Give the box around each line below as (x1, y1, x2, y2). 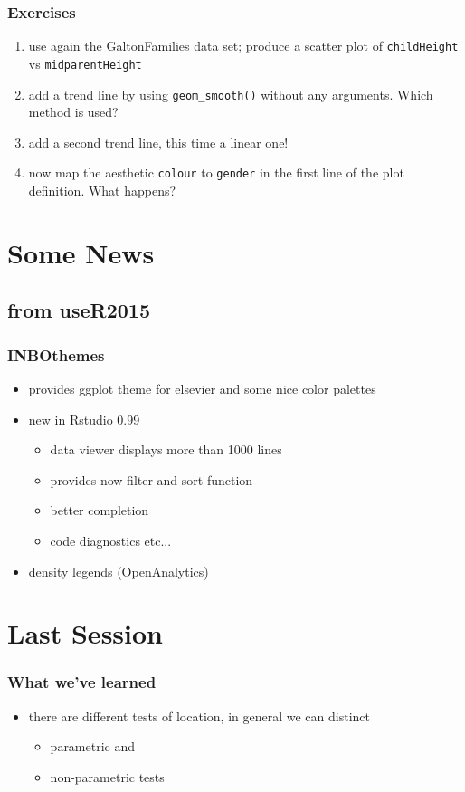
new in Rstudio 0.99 (28, 409, 140, 428)
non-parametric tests (50, 767, 165, 786)
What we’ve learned (7, 671, 157, 693)
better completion (50, 501, 149, 520)
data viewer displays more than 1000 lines (50, 440, 282, 459)
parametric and (50, 737, 136, 756)
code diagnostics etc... (50, 530, 172, 549)
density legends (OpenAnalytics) (28, 561, 209, 580)
